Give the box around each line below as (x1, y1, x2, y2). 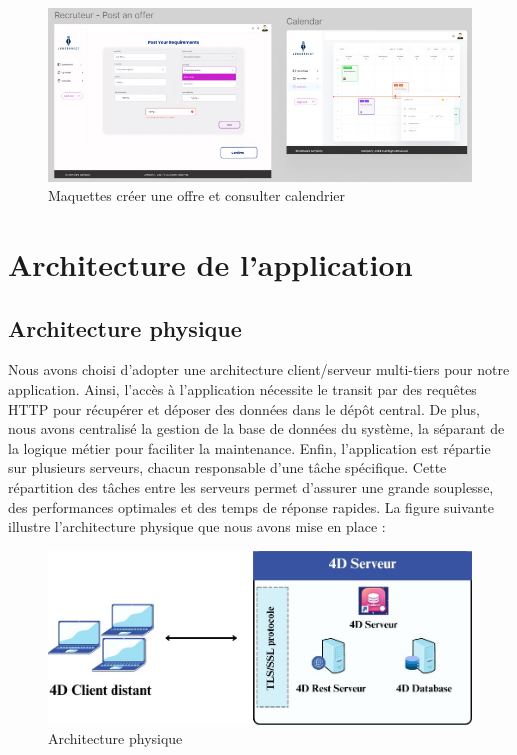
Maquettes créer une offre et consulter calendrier (48, 185, 346, 206)
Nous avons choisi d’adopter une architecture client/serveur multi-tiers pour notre (8, 359, 510, 380)
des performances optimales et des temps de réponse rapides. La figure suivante (8, 496, 494, 517)
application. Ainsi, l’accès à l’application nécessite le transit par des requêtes (8, 378, 477, 399)
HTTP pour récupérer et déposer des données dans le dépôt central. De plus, (8, 398, 480, 419)
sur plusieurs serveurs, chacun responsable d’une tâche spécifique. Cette (8, 457, 447, 478)
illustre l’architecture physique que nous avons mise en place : (8, 516, 386, 537)
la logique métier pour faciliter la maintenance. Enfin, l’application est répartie (8, 437, 491, 458)
